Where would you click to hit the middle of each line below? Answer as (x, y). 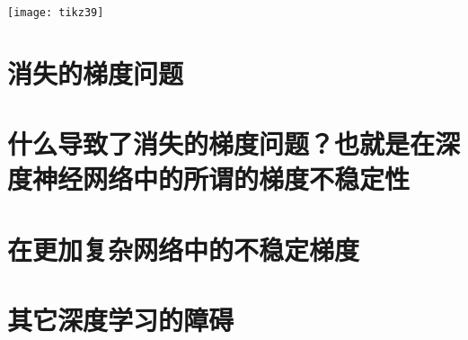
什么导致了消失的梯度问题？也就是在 (221, 143)
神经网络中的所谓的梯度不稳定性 (221, 179)
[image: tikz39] (56, 13)
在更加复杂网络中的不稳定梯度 (184, 249)
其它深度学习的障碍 (121, 320)
